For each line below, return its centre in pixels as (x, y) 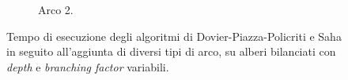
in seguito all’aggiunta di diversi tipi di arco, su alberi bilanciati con (171, 51)
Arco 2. (56, 9)
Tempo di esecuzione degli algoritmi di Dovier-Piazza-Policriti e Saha (174, 36)
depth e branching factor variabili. (88, 66)
